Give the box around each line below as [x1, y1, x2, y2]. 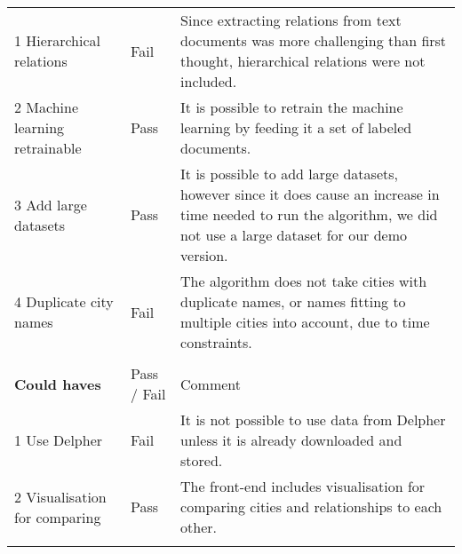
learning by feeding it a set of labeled [180, 117, 412, 138]
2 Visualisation [14, 486, 107, 507]
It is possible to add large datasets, [180, 163, 398, 184]
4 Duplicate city [14, 291, 114, 312]
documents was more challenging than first [180, 30, 447, 51]
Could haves [14, 373, 101, 394]
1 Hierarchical [14, 30, 100, 51]
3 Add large [14, 194, 87, 215]
